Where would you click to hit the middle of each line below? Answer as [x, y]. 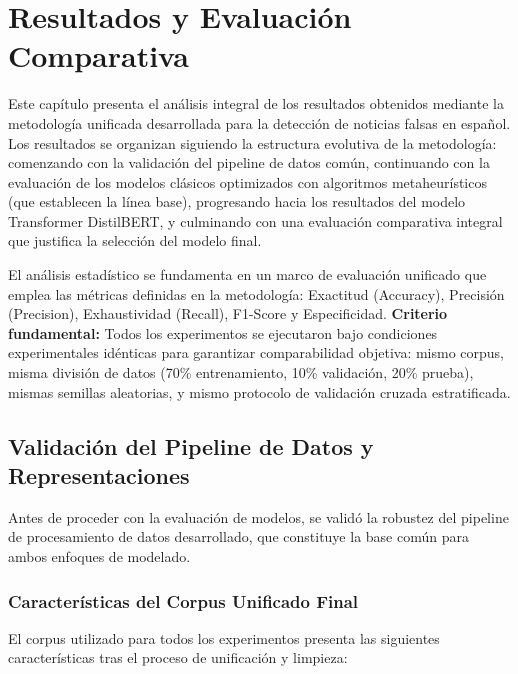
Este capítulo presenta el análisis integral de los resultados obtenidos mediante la [256, 103]
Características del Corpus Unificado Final [183, 600]
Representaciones [99, 475]
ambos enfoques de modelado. [99, 556]
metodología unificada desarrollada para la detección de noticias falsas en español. [259, 122]
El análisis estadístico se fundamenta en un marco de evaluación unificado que [247, 274]
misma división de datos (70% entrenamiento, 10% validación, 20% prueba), [241, 372]
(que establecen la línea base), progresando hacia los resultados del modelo [237, 201]
